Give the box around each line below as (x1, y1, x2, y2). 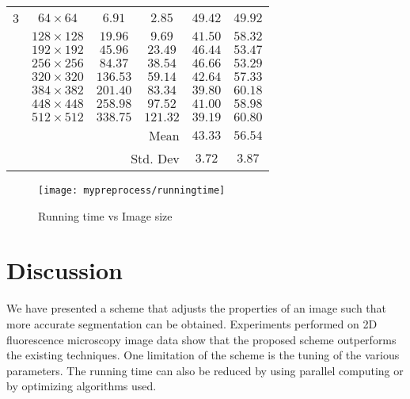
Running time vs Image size (38, 207, 173, 224)
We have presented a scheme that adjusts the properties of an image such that (6, 300, 387, 317)
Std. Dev (131, 149, 180, 167)
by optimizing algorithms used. (6, 378, 157, 394)
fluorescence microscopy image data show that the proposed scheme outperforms (6, 331, 397, 347)
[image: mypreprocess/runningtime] (38, 185, 226, 196)
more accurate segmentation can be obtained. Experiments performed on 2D (6, 315, 378, 332)
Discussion (6, 254, 123, 286)
